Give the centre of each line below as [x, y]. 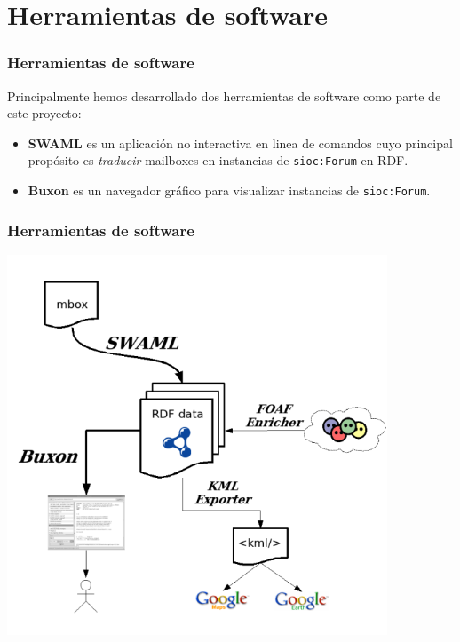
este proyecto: [44, 113]
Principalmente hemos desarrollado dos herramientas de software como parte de [224, 95]
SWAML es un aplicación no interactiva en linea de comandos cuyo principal [240, 143]
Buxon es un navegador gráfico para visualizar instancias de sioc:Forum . [229, 190]
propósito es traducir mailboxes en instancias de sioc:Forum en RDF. [218, 160]
